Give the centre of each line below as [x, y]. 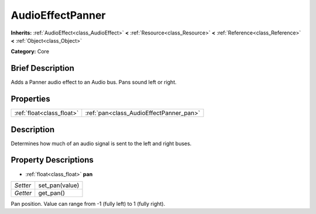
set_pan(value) [59, 185]
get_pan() [52, 193]
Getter [23, 193]
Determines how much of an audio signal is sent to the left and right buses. [101, 143]
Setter [23, 185]
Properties [30, 99]
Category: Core [30, 51]
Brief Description [42, 68]
